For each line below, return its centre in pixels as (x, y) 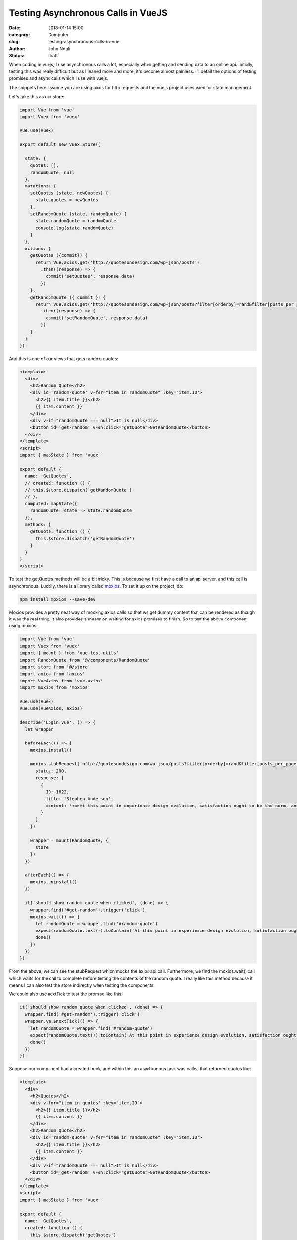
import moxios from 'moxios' (55, 688)
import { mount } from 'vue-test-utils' (69, 653)
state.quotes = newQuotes (67, 200)
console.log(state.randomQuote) (74, 228)
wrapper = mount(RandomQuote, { (69, 840)
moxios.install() (51, 750)
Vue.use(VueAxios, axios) (51, 709)
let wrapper (39, 729)
